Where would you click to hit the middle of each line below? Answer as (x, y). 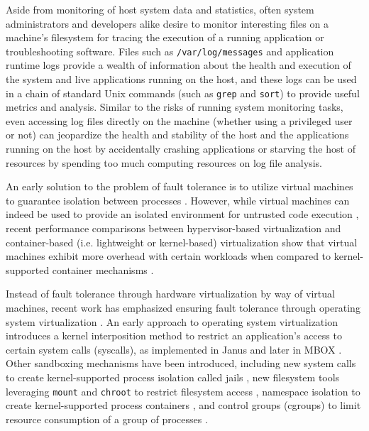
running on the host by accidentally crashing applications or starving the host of (181, 149)
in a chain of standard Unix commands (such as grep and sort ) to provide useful (183, 93)
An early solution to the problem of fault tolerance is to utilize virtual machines (180, 186)
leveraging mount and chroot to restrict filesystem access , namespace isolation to (183, 391)
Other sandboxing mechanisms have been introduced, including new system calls (181, 363)
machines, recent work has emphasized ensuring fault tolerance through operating (183, 307)
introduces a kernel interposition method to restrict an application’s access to (174, 335)
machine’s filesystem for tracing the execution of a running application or (165, 37)
